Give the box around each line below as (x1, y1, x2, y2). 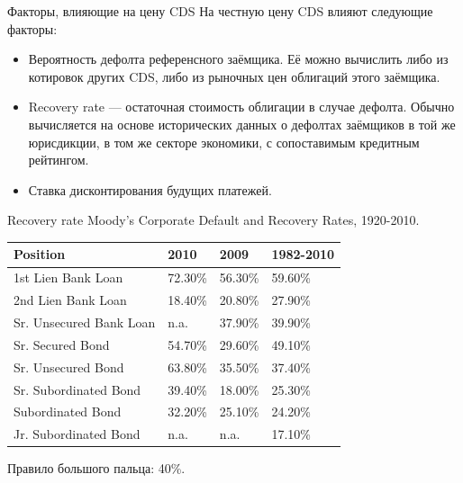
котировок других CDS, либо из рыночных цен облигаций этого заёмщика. (28, 67, 440, 85)
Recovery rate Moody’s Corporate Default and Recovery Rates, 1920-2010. (7, 210, 420, 229)
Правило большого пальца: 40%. (7, 459, 186, 478)
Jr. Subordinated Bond (14, 425, 141, 443)
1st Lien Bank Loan (14, 268, 123, 287)
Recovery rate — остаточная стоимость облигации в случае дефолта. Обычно (28, 97, 455, 116)
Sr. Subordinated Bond (14, 380, 141, 398)
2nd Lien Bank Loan (14, 291, 127, 309)
